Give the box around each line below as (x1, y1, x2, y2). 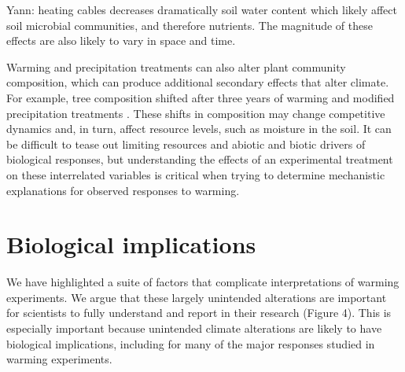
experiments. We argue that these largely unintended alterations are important (6, 289, 387, 305)
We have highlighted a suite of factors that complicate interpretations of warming (6, 274, 399, 290)
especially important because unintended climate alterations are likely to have (6, 320, 382, 337)
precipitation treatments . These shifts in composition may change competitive (6, 105, 385, 121)
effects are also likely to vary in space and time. (6, 32, 236, 49)
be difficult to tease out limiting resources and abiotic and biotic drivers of (6, 135, 366, 152)
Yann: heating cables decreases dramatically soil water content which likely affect (6, 2, 397, 17)
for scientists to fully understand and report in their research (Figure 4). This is (6, 304, 392, 321)
